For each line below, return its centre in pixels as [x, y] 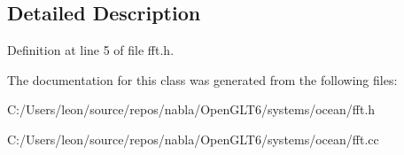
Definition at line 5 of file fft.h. [91, 50]
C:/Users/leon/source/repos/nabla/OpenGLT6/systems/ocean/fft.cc [193, 139]
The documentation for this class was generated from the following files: [202, 79]
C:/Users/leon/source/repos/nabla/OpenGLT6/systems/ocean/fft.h [191, 109]
